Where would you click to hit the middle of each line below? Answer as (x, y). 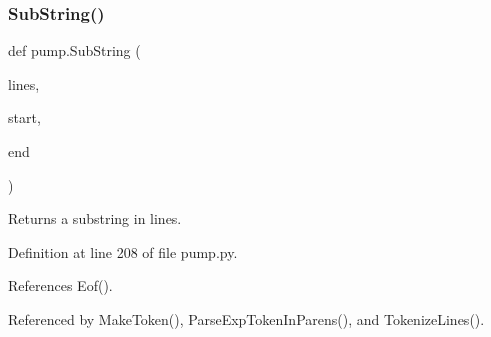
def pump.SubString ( (74, 50)
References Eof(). (60, 285)
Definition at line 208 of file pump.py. (123, 251)
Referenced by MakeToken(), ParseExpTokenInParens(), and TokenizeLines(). (246, 318)
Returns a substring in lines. (95, 218)
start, (24, 117)
